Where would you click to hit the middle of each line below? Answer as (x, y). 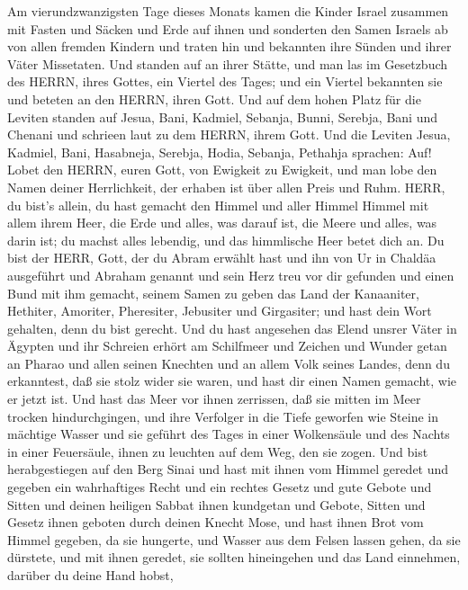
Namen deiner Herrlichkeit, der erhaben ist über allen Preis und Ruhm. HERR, (226, 187)
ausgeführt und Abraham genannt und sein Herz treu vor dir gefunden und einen (231, 275)
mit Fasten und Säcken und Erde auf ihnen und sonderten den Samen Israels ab (228, 28)
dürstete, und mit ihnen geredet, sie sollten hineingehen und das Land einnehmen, (234, 557)
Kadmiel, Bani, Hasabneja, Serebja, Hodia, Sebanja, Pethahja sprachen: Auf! (220, 152)
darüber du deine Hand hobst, (90, 575)
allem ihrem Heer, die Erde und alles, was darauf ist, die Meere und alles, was (222, 223)
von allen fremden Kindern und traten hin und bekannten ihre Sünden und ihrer (229, 46)
